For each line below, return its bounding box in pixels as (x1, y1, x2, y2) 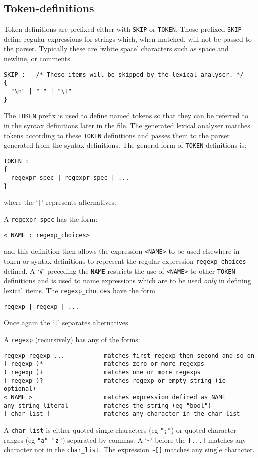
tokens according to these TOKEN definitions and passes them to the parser (4, 130, 230, 140)
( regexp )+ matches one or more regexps (4, 368, 201, 376)
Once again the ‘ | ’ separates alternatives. (4, 317, 130, 328)
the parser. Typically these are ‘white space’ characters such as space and (4, 43, 229, 54)
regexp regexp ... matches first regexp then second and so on (4, 352, 255, 359)
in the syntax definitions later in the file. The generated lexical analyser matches (4, 120, 250, 130)
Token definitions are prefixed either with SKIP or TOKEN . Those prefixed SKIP (4, 24, 242, 34)
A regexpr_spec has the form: (4, 214, 98, 224)
